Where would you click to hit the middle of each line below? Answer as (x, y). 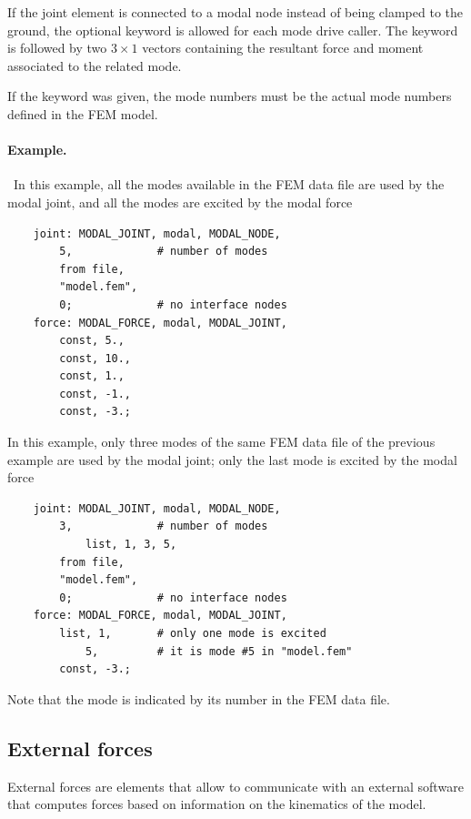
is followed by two (57, 48)
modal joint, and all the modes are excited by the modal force (180, 202)
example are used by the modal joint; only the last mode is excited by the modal (232, 459)
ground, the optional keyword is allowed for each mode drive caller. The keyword (233, 30)
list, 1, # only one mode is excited (193, 634)
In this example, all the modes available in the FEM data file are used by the (229, 184)
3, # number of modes (164, 526)
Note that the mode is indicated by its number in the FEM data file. (199, 698)
